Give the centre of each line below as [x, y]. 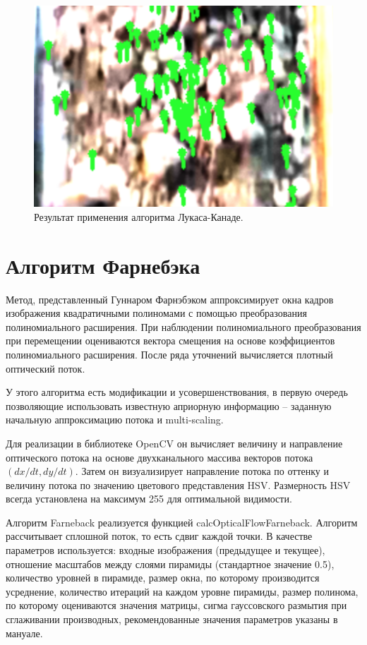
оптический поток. [46, 368]
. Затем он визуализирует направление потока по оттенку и [202, 471]
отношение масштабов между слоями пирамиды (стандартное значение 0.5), [170, 563]
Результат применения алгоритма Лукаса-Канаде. [139, 216]
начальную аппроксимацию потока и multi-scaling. [115, 420]
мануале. [24, 633]
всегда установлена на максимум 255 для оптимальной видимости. [149, 499]
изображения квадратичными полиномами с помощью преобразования [156, 313]
